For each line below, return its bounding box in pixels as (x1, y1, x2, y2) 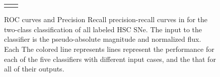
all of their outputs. (4, 63, 64, 74)
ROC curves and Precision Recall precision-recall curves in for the (4, 14, 208, 25)
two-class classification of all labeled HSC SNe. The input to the (4, 24, 202, 34)
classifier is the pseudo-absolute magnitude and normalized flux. (4, 34, 201, 44)
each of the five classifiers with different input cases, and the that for (4, 53, 216, 64)
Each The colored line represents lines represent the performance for (4, 44, 214, 54)
